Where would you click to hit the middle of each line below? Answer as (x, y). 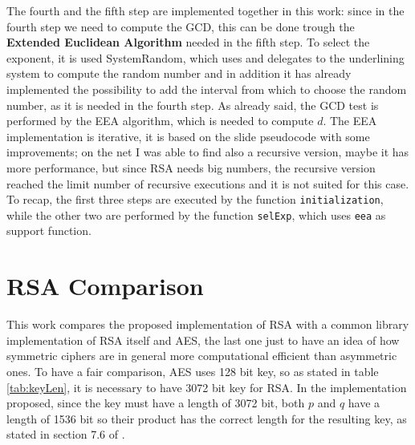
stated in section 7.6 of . (66, 434)
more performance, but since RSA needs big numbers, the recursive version (191, 167)
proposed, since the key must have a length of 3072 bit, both (156, 403)
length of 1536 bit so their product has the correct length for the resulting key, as (207, 418)
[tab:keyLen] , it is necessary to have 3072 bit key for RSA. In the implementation (207, 387)
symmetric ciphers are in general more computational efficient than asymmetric (202, 356)
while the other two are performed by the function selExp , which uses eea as (196, 214)
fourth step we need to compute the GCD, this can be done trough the (181, 26)
